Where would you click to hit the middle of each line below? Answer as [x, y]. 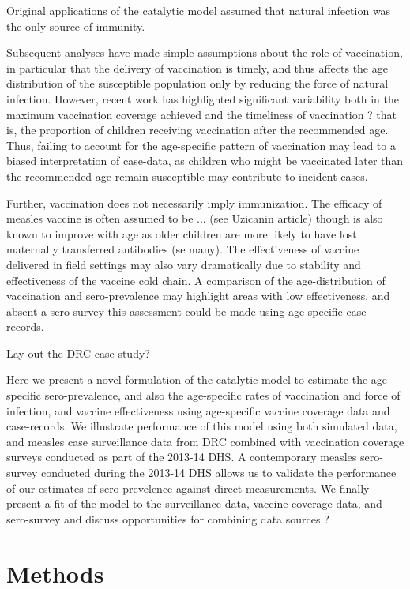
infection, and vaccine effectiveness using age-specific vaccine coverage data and [198, 410]
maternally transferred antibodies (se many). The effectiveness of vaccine [183, 249]
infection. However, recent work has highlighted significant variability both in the [203, 98]
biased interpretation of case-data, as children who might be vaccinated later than [205, 161]
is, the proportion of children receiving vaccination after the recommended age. [197, 130]
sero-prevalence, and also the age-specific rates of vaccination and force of [222, 395]
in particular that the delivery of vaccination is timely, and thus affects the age [197, 68]
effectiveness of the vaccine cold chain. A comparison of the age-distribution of [196, 280]
